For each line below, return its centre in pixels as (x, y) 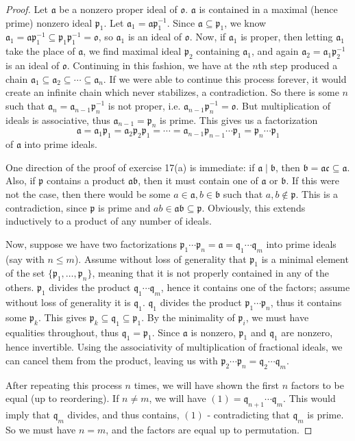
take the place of (40, 51)
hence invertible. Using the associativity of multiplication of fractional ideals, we (174, 347)
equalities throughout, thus (62, 332)
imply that (28, 415)
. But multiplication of (283, 105)
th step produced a (298, 65)
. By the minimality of (188, 317)
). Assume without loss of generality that (160, 259)
